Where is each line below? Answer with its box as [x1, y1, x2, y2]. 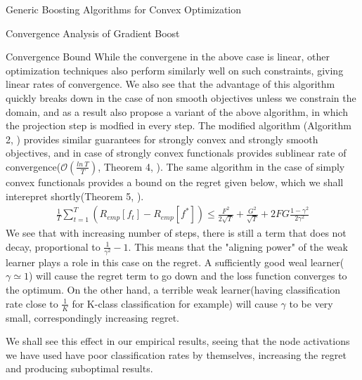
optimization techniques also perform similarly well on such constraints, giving [6, 63, 344, 77]
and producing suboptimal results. [6, 361, 153, 376]
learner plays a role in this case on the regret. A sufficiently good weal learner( [6, 254, 344, 269]
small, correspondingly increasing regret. [6, 310, 180, 325]
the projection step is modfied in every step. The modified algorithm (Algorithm [6, 118, 351, 133]
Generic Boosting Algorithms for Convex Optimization [6, 2, 242, 16]
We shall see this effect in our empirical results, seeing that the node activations [6, 334, 350, 348]
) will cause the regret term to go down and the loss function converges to [28, 268, 347, 283]
